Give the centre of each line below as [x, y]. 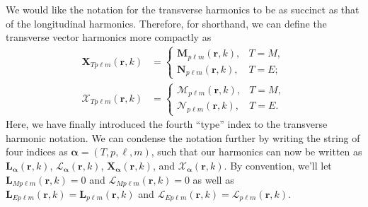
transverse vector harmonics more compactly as [109, 37]
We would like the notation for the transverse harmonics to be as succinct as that [183, 9]
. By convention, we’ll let [278, 165]
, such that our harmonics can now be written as [257, 152]
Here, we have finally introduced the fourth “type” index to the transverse [167, 124]
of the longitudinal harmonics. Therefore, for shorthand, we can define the [166, 23]
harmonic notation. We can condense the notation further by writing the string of [183, 137]
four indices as [37, 152]
